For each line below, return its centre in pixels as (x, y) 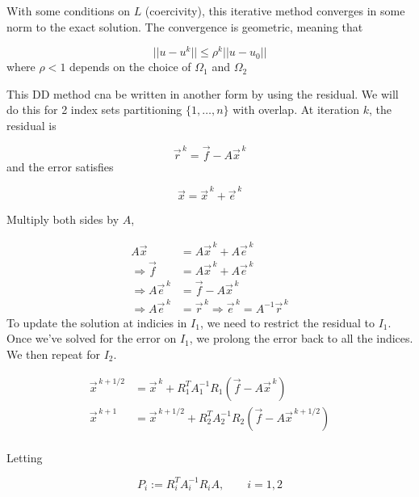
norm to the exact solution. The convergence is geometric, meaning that (185, 26)
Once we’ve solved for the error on (92, 338)
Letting (25, 457)
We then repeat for (53, 354)
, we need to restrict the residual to (287, 322)
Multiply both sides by (63, 219)
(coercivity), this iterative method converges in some (275, 11)
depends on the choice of (130, 67)
